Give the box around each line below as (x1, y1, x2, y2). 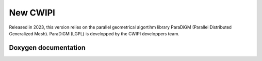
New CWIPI (9, 7, 55, 18)
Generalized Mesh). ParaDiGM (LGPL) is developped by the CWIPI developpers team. (9, 30, 180, 36)
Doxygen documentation (9, 44, 86, 52)
